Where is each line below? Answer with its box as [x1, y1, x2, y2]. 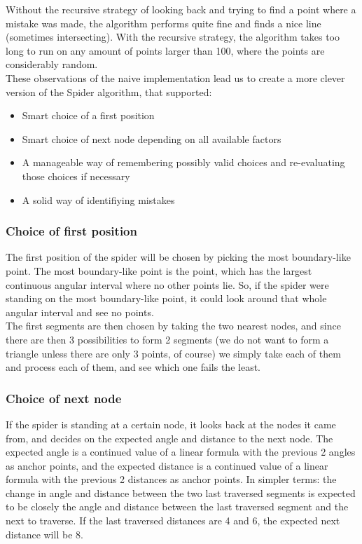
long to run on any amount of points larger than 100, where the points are [6, 43, 325, 57]
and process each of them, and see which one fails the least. [6, 360, 260, 374]
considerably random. [6, 57, 98, 72]
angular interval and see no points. [6, 304, 154, 319]
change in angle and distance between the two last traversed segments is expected [6, 485, 356, 500]
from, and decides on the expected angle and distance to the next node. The [6, 430, 333, 445]
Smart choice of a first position [22, 108, 155, 123]
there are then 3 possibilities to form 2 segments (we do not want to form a [6, 332, 329, 346]
